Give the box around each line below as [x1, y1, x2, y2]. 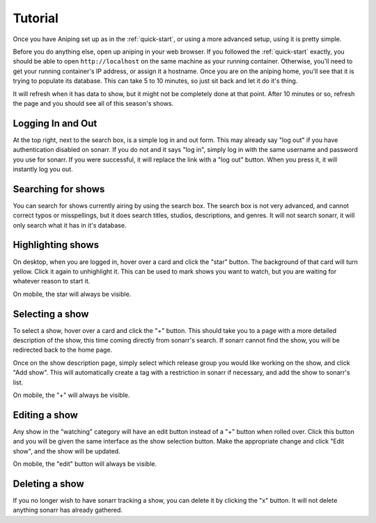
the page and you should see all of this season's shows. [13, 99, 174, 107]
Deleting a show [13, 478, 85, 490]
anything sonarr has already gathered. [13, 506, 123, 515]
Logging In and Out [13, 117, 97, 129]
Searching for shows [13, 183, 105, 195]
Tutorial [13, 10, 59, 26]
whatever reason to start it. [13, 277, 91, 286]
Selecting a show [13, 308, 89, 320]
